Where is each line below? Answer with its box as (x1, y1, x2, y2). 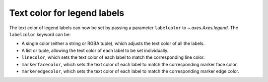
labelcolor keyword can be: (9, 31, 71, 37)
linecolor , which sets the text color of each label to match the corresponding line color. (21, 54, 205, 60)
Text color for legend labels (9, 7, 125, 18)
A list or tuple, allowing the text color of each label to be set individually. (21, 47, 169, 53)
